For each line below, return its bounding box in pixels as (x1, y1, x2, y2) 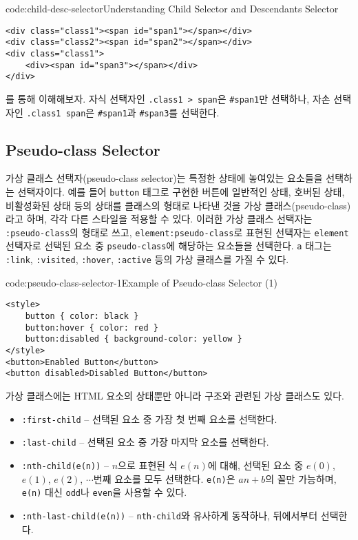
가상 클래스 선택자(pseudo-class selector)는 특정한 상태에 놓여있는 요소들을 (6, 171, 323, 185)
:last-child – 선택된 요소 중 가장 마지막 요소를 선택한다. (21, 435, 269, 449)
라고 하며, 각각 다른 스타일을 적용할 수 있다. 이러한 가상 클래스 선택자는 (6, 211, 313, 226)
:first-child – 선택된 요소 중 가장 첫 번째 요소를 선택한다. (21, 411, 277, 426)
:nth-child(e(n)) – (21, 457, 109, 472)
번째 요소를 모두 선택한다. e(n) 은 (93, 471, 235, 486)
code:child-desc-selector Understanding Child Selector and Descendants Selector (6, 1, 339, 15)
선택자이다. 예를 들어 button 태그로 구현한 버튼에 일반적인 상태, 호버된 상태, (17, 184, 345, 198)
